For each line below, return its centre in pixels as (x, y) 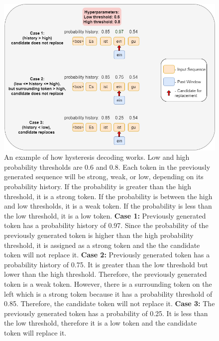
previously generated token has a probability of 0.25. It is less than (106, 313)
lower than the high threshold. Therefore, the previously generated (106, 274)
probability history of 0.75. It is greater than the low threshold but (106, 264)
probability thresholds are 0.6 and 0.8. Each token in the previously (107, 167)
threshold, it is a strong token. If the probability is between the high (108, 196)
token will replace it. (35, 332)
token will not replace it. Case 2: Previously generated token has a (107, 255)
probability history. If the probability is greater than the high (98, 186)
